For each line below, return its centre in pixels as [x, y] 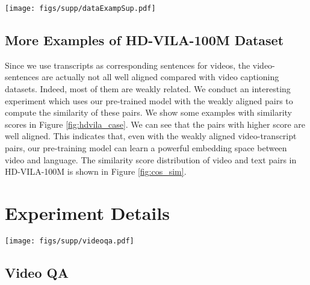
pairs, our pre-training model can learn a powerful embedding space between [146, 148]
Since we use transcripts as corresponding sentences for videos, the [128, 65]
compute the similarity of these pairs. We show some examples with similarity [148, 112]
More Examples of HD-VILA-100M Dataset [144, 40]
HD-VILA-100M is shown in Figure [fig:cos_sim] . [96, 171]
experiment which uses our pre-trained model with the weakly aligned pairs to [149, 100]
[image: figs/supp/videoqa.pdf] [70, 241]
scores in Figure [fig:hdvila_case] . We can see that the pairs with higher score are [155, 124]
